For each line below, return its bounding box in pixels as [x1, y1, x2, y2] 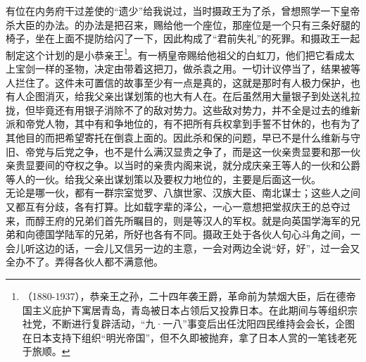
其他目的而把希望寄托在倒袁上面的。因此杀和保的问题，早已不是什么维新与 [6, 130, 351, 144]
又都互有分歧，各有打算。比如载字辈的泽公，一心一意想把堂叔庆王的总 [6, 199, 331, 213]
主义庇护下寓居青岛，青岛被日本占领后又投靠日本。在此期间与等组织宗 [32, 302, 358, 317]
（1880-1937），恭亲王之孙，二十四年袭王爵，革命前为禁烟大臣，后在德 [22, 288, 346, 303]
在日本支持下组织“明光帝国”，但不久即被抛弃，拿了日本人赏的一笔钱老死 [22, 330, 358, 344]
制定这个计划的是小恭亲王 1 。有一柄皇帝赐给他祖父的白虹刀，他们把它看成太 [6, 45, 355, 62]
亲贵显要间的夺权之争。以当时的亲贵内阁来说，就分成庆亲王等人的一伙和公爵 [6, 158, 360, 173]
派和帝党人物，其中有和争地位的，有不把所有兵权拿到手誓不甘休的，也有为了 [6, 116, 360, 131]
